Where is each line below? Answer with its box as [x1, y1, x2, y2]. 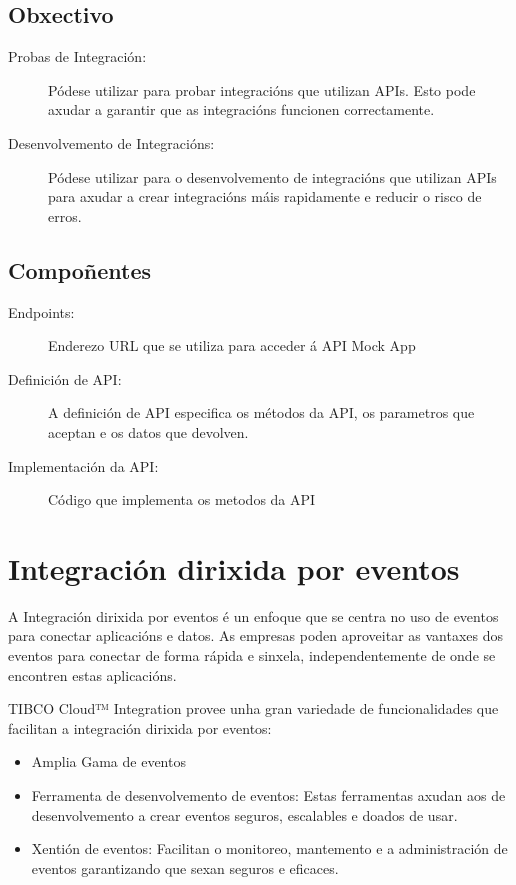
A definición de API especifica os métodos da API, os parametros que [48, 402, 475, 423]
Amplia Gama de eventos [31, 751, 186, 772]
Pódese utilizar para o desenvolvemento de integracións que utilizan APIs [48, 166, 497, 187]
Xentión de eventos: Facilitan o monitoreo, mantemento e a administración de [31, 838, 508, 859]
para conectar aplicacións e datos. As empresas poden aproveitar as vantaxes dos [8, 625, 504, 646]
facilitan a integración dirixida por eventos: [8, 717, 272, 738]
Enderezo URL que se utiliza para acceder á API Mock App [48, 335, 416, 356]
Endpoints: [8, 301, 75, 322]
